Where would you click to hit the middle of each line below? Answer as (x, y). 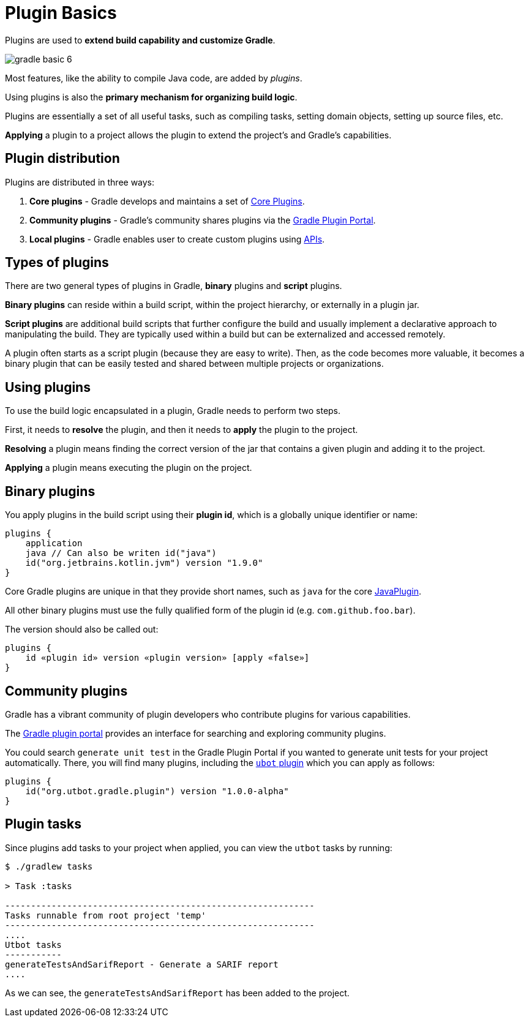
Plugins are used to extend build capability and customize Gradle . (140, 40)
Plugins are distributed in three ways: (80, 182)
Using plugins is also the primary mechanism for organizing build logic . (151, 97)
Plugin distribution (62, 159)
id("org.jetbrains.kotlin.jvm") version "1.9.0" (144, 563)
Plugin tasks (43, 824)
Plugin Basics (61, 13)
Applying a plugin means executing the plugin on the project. (129, 468)
